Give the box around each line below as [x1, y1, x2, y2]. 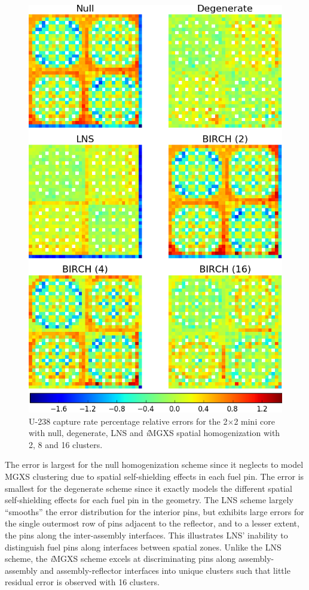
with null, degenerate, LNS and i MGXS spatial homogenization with [29, 426, 280, 439]
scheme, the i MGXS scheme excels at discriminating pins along [5, 552, 236, 565]
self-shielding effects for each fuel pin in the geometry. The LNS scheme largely [5, 494, 293, 506]
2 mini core [234, 414, 275, 427]
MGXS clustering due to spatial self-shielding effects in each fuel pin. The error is [5, 470, 304, 483]
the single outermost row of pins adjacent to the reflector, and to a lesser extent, [5, 517, 299, 530]
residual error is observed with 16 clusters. [5, 576, 160, 588]
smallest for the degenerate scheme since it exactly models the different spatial [5, 482, 292, 494]
